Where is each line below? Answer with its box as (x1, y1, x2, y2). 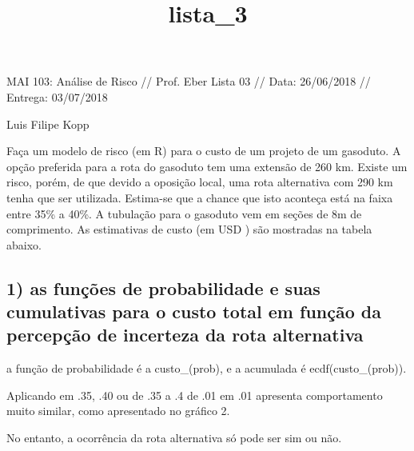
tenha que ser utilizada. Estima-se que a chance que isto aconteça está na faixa (6, 189, 393, 206)
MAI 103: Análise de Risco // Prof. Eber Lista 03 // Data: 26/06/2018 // (6, 73, 371, 90)
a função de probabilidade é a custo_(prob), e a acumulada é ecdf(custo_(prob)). (6, 360, 407, 377)
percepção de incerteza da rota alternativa (6, 322, 364, 347)
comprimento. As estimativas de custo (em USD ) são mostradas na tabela (6, 221, 372, 237)
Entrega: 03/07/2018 (6, 88, 108, 105)
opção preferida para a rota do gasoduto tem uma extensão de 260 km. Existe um (6, 158, 408, 174)
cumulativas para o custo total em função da (6, 299, 381, 324)
